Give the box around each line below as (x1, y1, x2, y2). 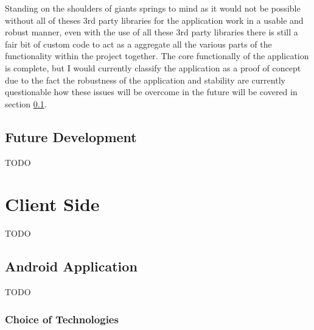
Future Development (5, 127, 137, 146)
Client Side (5, 192, 100, 217)
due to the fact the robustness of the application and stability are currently (5, 73, 285, 86)
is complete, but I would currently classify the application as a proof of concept (5, 61, 301, 74)
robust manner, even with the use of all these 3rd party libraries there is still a (5, 26, 298, 38)
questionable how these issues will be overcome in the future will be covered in (5, 85, 298, 98)
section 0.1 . (5, 97, 47, 110)
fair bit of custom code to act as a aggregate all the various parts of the (5, 37, 272, 50)
